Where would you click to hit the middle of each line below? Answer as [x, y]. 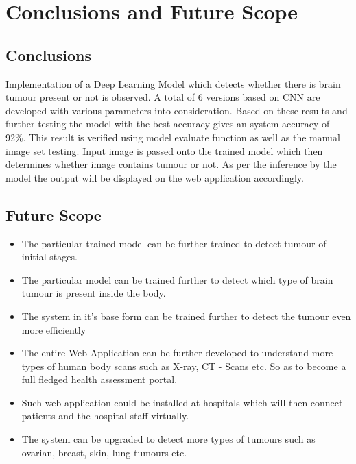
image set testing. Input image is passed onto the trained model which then [164, 150]
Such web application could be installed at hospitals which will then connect [182, 402]
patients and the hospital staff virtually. [105, 416]
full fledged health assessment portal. [99, 379]
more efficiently [54, 329]
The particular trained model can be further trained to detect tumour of [174, 243]
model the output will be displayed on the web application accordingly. [155, 177]
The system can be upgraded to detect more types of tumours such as [168, 439]
